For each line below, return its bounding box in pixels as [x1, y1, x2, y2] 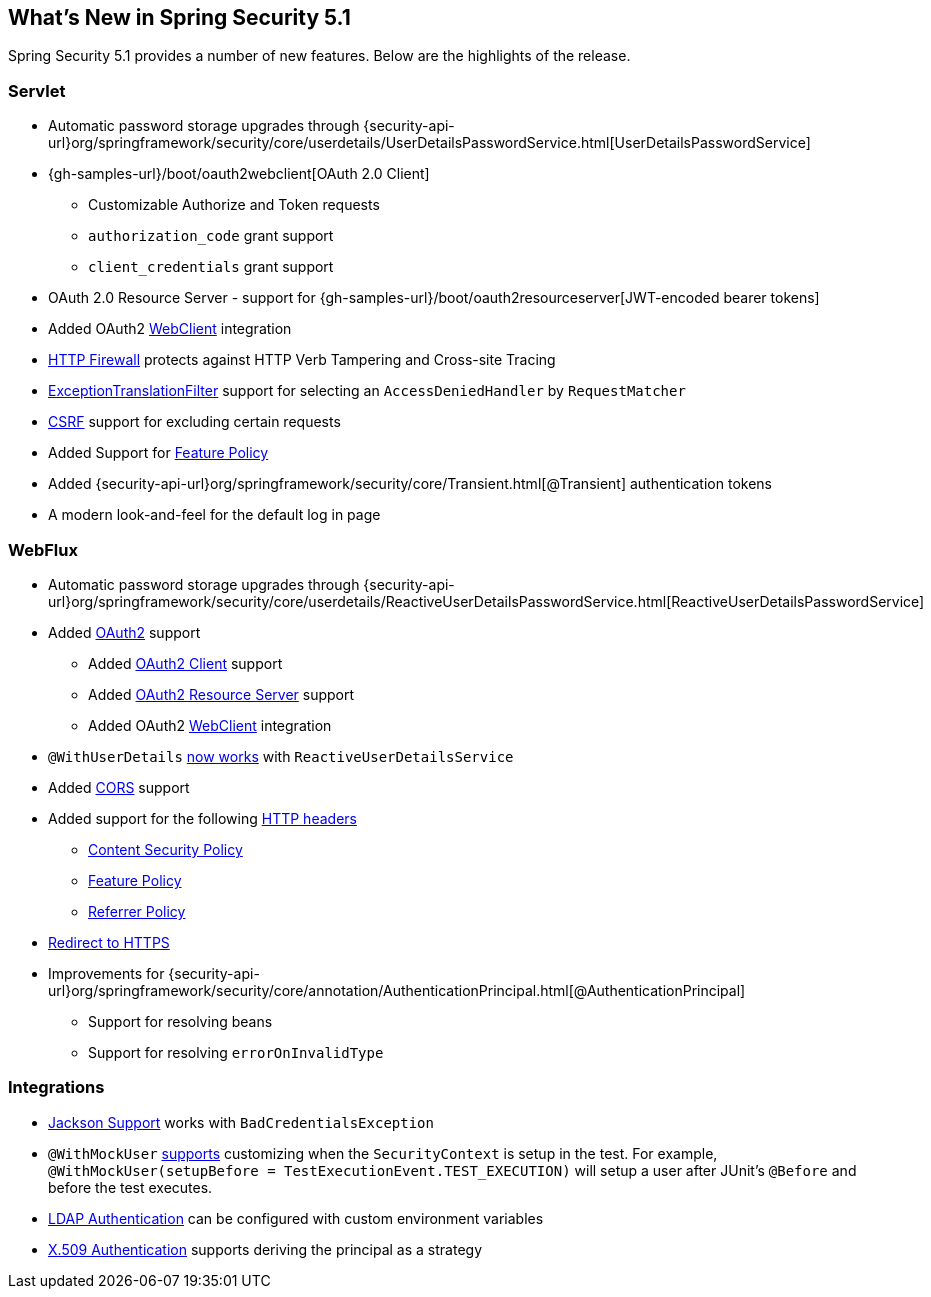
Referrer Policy [88, 902, 186, 920]
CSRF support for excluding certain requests [48, 413, 341, 431]
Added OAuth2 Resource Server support [88, 685, 355, 703]
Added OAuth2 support [48, 623, 201, 641]
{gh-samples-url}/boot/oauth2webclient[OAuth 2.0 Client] [48, 165, 430, 183]
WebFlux [8, 539, 78, 560]
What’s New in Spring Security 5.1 [8, 5, 351, 30]
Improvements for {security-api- [48, 964, 260, 982]
